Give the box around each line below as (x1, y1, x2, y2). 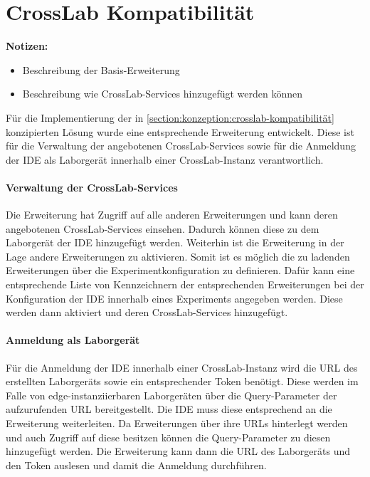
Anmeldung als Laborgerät (6, 332, 140, 347)
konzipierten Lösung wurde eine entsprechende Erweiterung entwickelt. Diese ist (6, 124, 354, 139)
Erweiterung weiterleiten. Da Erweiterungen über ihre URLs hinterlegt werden (6, 416, 348, 430)
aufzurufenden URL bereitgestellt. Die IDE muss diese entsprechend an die (6, 402, 332, 416)
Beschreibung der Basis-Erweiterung (22, 62, 180, 77)
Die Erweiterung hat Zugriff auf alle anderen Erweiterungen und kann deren (6, 207, 338, 222)
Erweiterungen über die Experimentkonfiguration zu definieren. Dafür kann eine (6, 263, 355, 278)
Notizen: (6, 38, 48, 53)
